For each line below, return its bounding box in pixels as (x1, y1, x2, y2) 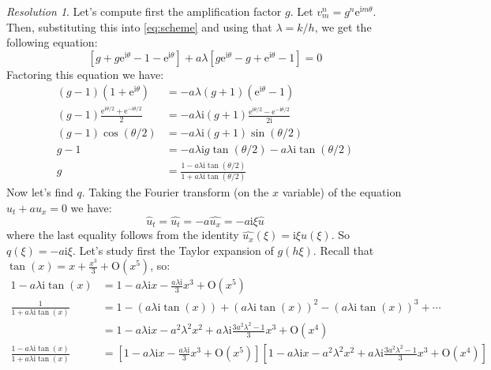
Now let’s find (6, 184, 73, 200)
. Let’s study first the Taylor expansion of (72, 241, 274, 258)
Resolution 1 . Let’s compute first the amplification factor (6, 3, 282, 19)
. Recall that (313, 241, 374, 258)
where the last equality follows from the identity (6, 226, 239, 243)
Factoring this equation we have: (6, 65, 164, 82)
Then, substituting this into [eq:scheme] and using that (6, 18, 272, 35)
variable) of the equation (282, 184, 402, 200)
